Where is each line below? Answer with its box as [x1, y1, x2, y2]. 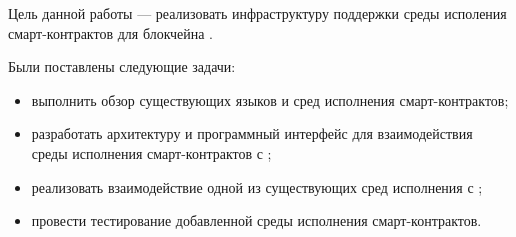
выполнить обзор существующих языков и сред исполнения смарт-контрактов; [31, 89, 509, 110]
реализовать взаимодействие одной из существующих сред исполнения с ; [31, 176, 483, 197]
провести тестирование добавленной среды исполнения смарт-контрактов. [31, 210, 482, 231]
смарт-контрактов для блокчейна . [8, 22, 213, 43]
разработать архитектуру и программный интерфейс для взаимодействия [31, 123, 473, 144]
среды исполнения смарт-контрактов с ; [31, 142, 272, 163]
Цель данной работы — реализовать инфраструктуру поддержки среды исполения [8, 3, 507, 23]
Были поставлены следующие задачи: [8, 56, 236, 77]
